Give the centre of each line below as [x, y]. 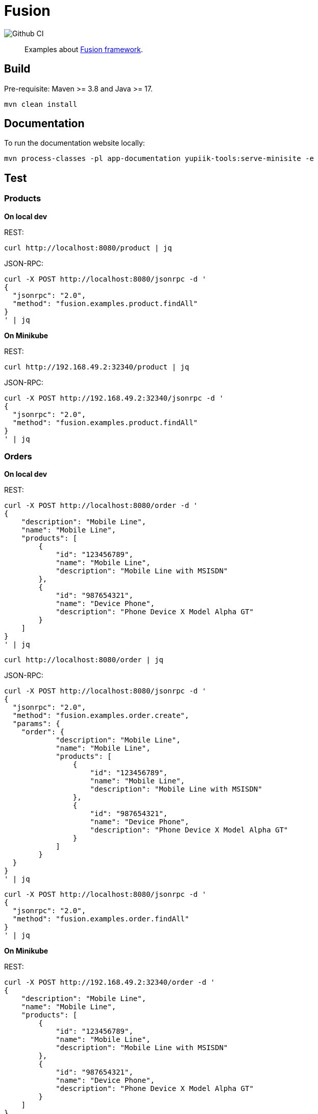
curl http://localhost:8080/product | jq [88, 248]
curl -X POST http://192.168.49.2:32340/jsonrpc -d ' [114, 398]
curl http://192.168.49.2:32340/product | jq [97, 367]
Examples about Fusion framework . [84, 49]
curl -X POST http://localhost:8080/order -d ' [101, 506]
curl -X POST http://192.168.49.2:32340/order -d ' [110, 982]
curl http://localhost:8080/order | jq [84, 660]
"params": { [36, 724]
